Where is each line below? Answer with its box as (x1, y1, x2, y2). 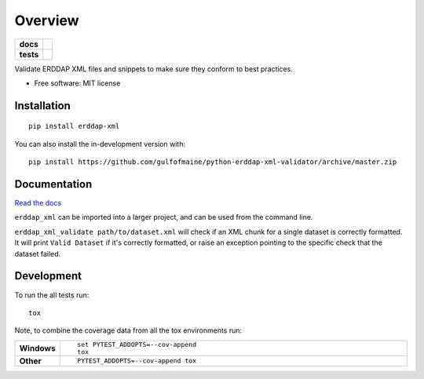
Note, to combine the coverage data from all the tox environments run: (14, 326, 243, 335)
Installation (14, 99, 71, 112)
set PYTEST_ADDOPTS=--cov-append (77, 340, 196, 348)
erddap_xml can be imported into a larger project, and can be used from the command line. (14, 213, 313, 222)
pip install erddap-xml (28, 122, 120, 131)
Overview (14, 12, 79, 29)
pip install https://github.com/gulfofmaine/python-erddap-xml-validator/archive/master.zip (28, 158, 397, 166)
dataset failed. (14, 249, 61, 258)
